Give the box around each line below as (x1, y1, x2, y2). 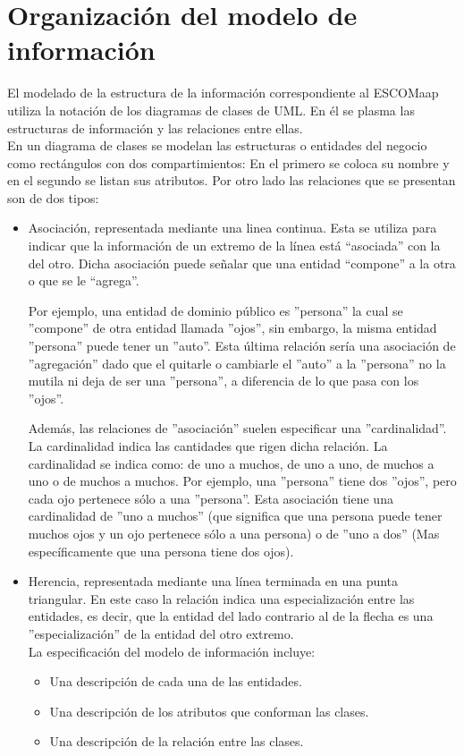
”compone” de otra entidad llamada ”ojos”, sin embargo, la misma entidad (28, 319, 437, 337)
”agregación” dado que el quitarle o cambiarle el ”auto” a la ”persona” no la (28, 353, 446, 372)
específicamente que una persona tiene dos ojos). (28, 541, 294, 560)
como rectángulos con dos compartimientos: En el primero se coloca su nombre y (7, 153, 450, 172)
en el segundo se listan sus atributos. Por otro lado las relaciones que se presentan (7, 171, 456, 190)
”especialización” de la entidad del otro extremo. (28, 624, 294, 642)
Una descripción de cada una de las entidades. (49, 672, 302, 691)
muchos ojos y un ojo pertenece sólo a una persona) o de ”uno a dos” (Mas (28, 523, 440, 542)
